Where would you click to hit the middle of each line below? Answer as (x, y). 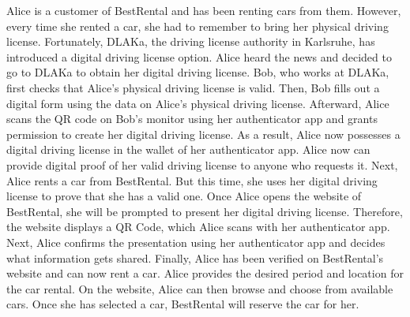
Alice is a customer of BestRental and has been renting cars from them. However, (204, 10)
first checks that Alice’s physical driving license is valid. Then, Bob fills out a (193, 87)
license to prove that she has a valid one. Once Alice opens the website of (184, 196)
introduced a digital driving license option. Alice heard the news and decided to (199, 56)
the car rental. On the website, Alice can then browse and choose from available (200, 288)
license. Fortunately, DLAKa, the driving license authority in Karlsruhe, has (191, 41)
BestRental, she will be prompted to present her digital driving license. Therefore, (205, 211)
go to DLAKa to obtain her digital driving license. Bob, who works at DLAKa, (198, 72)
